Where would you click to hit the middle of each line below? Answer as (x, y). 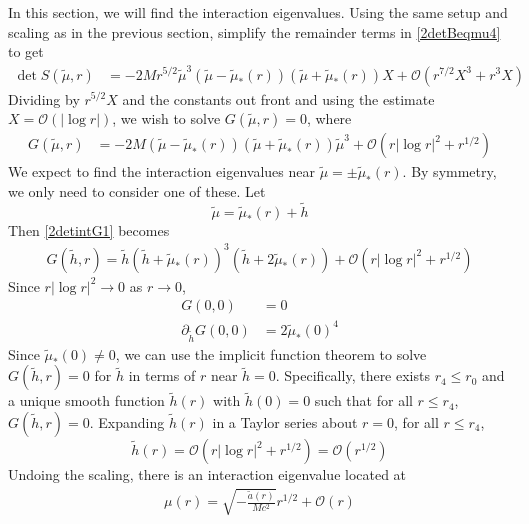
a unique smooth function (86, 400)
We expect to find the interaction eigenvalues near (161, 171)
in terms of (162, 375)
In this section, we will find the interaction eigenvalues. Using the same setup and (258, 12)
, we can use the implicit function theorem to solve (271, 353)
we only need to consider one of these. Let (137, 190)
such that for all (363, 400)
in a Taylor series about (285, 422)
